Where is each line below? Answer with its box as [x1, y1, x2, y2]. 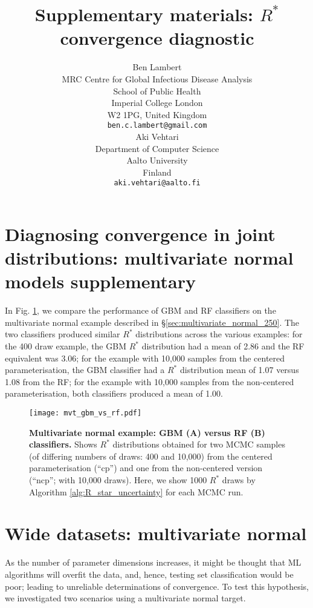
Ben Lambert [132, 61, 182, 73]
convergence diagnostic [60, 25, 254, 50]
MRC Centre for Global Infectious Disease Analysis [62, 72, 253, 85]
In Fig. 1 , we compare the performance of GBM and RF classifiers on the [5, 304, 276, 317]
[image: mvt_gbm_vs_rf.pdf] [29, 409, 142, 418]
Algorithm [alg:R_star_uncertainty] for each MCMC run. [29, 485, 244, 498]
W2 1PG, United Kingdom [107, 108, 207, 121]
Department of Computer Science [95, 142, 219, 154]
